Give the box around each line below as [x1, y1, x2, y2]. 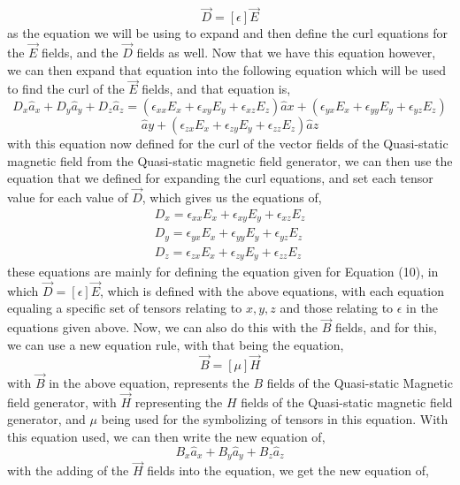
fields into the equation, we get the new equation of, [147, 461, 429, 480]
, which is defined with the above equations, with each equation [100, 281, 445, 299]
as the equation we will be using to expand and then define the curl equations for [7, 24, 448, 42]
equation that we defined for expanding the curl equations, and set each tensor [7, 169, 433, 187]
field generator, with [7, 392, 117, 411]
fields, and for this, [334, 318, 437, 337]
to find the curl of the [7, 80, 125, 98]
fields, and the [42, 43, 119, 62]
